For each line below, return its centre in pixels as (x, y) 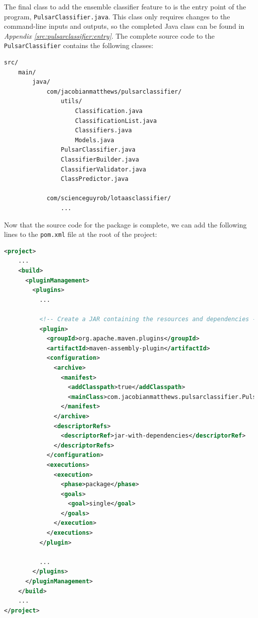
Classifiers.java (103, 131)
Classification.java (109, 111)
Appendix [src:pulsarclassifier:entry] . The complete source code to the (109, 35)
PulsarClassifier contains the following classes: (79, 45)
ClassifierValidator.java (103, 169)
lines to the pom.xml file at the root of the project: (81, 234)
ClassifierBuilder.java (100, 160)
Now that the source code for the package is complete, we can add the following (126, 224)
